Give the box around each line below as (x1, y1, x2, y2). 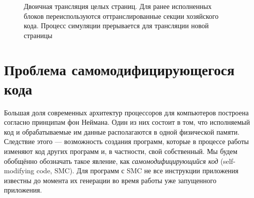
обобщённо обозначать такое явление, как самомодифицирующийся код (4, 155, 218, 166)
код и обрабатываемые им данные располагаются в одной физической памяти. (4, 126, 240, 137)
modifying (4, 165, 35, 176)
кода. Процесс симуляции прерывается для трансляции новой (24, 20, 209, 31)
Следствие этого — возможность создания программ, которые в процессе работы (4, 136, 249, 147)
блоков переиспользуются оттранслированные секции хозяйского (24, 10, 219, 21)
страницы (24, 30, 52, 40)
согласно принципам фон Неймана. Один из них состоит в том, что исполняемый (4, 117, 250, 127)
